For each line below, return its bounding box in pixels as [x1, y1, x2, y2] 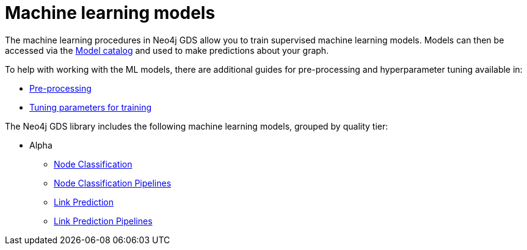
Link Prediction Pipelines [54, 215, 153, 226]
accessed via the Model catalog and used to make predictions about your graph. [5, 45, 329, 56]
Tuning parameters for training [29, 101, 152, 112]
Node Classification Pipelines [54, 177, 172, 188]
